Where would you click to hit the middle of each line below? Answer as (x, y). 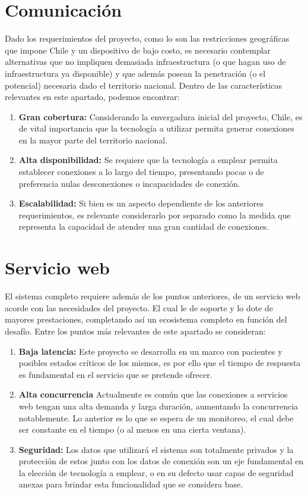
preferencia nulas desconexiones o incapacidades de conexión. (129, 183)
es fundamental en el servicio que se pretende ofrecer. (115, 374)
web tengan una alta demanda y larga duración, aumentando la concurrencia (158, 406)
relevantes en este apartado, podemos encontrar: (92, 97)
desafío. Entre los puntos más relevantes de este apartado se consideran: (135, 331)
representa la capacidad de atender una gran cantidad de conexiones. (144, 226)
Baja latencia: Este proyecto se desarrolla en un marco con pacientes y (150, 351)
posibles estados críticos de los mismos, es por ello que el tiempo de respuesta (160, 363)
